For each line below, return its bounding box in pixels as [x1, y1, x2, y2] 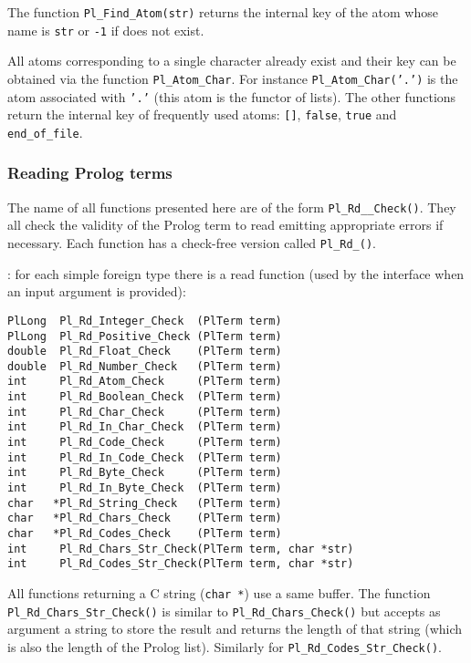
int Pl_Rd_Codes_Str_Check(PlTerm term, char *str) [7, 557, 354, 571]
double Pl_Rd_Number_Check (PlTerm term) [7, 359, 282, 373]
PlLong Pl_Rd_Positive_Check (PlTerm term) [7, 329, 282, 343]
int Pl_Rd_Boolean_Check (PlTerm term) [7, 390, 282, 404]
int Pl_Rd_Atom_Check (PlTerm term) [7, 375, 282, 388]
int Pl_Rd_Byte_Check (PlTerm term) [7, 466, 282, 480]
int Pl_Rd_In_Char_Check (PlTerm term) [7, 420, 282, 434]
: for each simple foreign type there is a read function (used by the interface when [7, 264, 465, 283]
